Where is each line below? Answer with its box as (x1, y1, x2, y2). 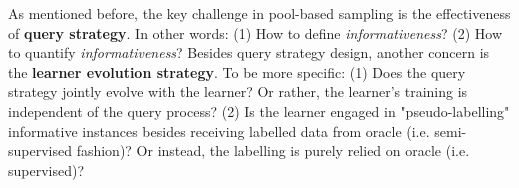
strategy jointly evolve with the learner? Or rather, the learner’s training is (8, 81, 468, 102)
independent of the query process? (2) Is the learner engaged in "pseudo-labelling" (8, 100, 510, 121)
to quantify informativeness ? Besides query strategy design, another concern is (8, 42, 490, 63)
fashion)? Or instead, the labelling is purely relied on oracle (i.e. (76, 140, 470, 161)
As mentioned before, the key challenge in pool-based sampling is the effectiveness (8, 3, 511, 23)
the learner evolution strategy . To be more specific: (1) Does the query (8, 61, 466, 82)
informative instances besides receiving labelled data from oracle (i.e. (8, 120, 430, 141)
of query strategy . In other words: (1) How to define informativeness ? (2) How (8, 22, 502, 43)
